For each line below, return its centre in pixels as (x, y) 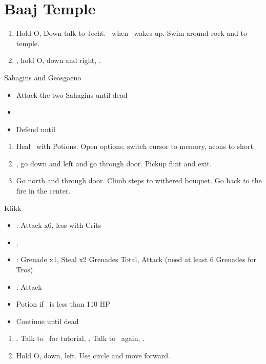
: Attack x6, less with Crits (59, 225)
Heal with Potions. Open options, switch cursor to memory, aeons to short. (136, 146)
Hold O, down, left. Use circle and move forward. (93, 355)
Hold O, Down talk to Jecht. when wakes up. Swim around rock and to (131, 33)
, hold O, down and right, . (58, 60)
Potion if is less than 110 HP (63, 304)
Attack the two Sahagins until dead (72, 94)
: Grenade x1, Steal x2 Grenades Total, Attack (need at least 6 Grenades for (136, 259)
